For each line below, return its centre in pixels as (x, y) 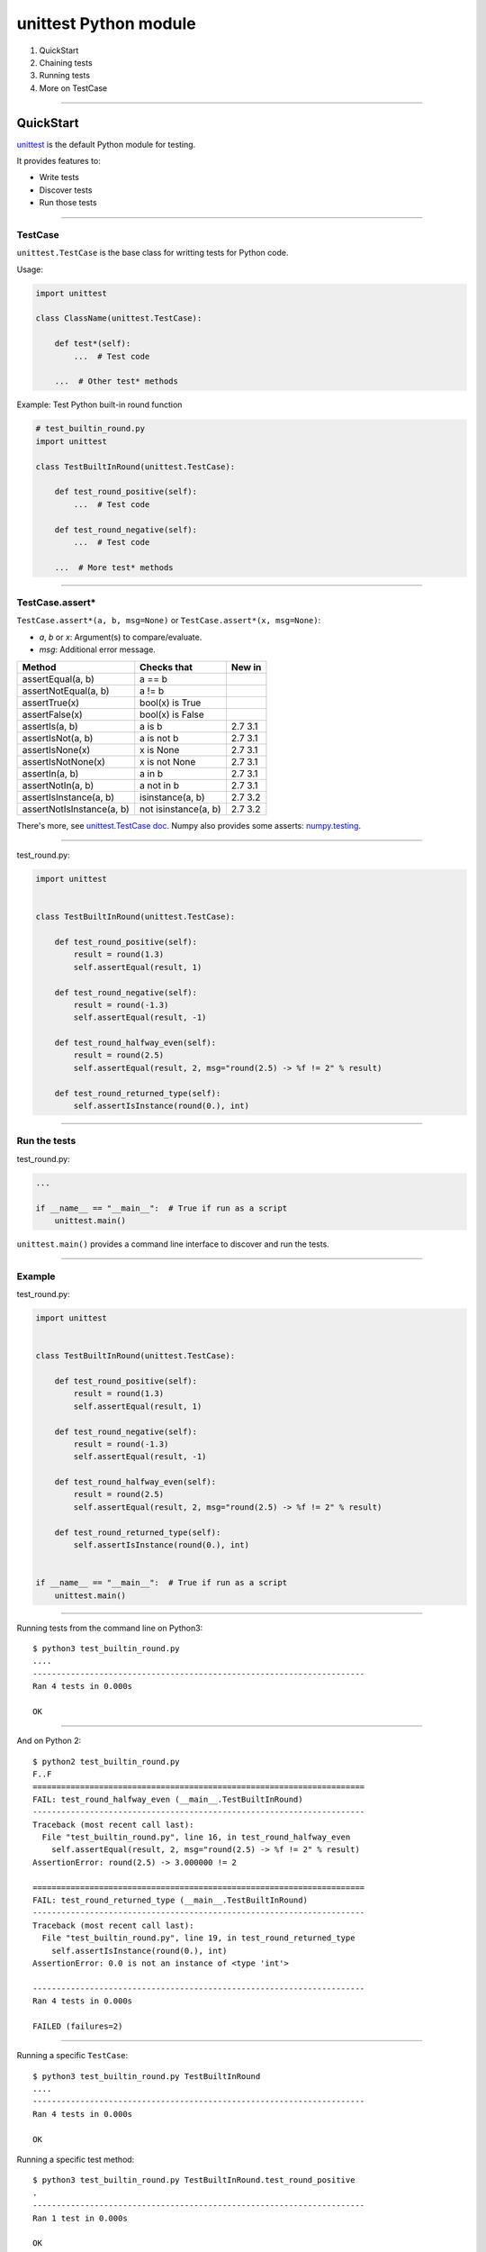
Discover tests (66, 190)
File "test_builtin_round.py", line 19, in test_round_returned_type (198, 1938)
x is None (160, 749)
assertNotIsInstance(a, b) (76, 809)
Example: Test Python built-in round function (99, 404)
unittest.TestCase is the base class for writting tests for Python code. (153, 253)
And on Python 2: (49, 1741)
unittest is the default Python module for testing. (106, 144)
